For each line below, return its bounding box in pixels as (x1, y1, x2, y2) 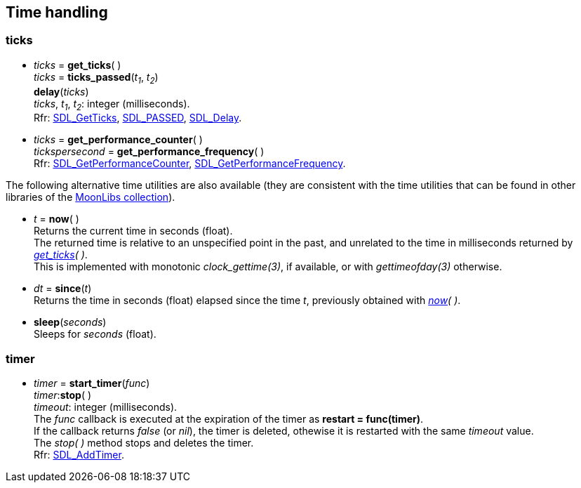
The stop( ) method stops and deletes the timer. (34, 437, 254, 449)
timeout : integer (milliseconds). (34, 401, 178, 414)
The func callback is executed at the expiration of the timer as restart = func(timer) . (34, 413, 424, 426)
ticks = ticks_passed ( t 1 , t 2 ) (34, 70, 159, 86)
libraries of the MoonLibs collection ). (6, 191, 175, 204)
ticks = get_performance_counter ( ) (34, 133, 203, 146)
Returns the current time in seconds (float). (34, 225, 233, 237)
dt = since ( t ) (34, 282, 92, 295)
